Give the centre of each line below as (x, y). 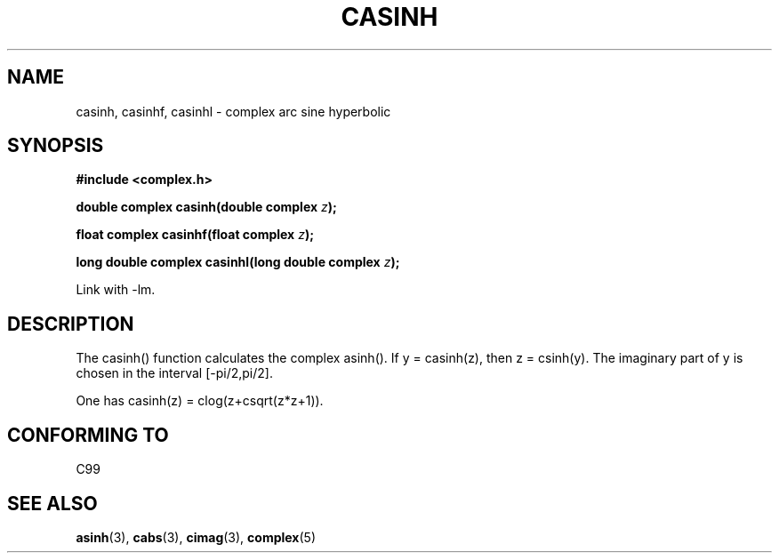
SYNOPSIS (56, 146)
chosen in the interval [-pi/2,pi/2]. (174, 373)
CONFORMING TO (88, 435)
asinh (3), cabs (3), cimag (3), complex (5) (196, 537)
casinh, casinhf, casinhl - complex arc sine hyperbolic (233, 111)
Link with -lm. (116, 290)
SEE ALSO (52, 503)
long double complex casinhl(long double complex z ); (238, 262)
